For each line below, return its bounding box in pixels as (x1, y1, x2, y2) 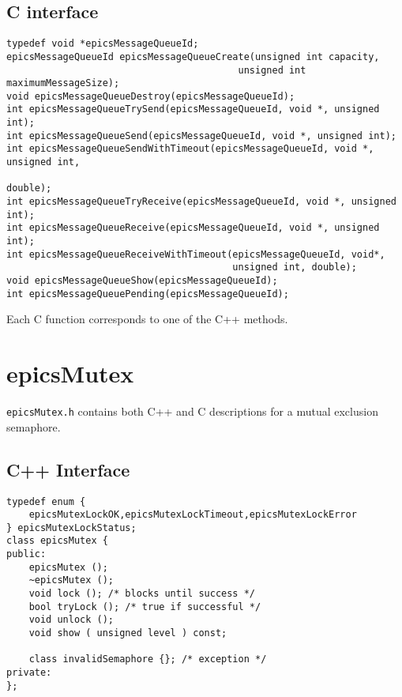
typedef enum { (6, 495, 86, 507)
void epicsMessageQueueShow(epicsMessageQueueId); (6, 275, 278, 287)
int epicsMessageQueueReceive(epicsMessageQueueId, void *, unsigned (6, 222, 380, 234)
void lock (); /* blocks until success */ (28, 588, 255, 600)
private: (6, 667, 52, 679)
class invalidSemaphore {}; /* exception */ (28, 654, 267, 665)
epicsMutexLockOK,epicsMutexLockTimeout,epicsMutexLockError (28, 509, 357, 521)
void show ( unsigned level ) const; (28, 627, 227, 639)
